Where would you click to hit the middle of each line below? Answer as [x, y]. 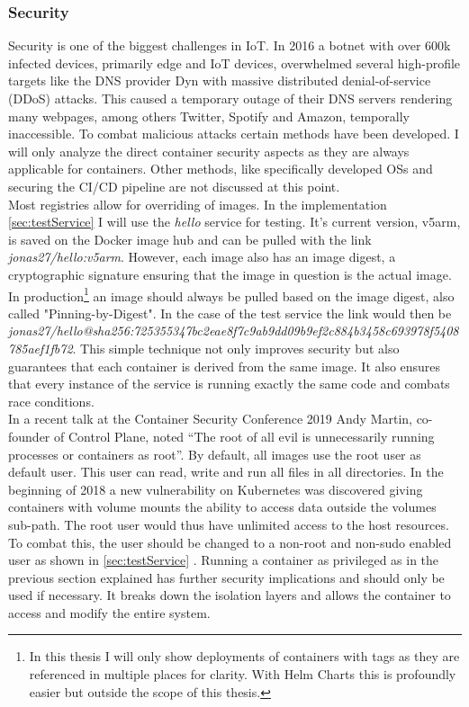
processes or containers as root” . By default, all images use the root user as [215, 454]
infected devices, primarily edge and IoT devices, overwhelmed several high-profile [234, 63]
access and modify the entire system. [109, 612]
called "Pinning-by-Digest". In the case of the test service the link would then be [230, 313]
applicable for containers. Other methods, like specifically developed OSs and [221, 169]
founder [29, 436]
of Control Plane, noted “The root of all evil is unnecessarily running [244, 436]
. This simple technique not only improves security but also [236, 348]
